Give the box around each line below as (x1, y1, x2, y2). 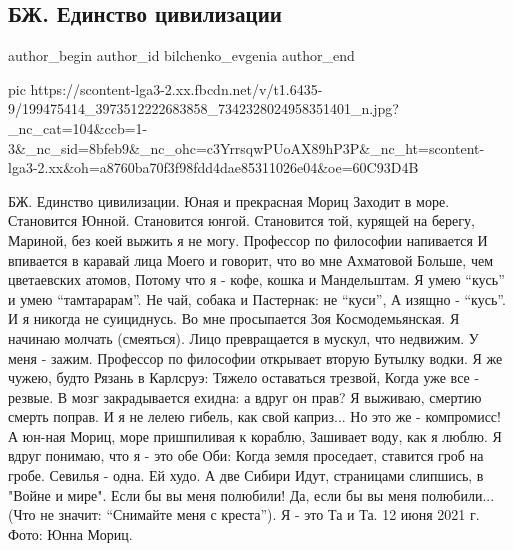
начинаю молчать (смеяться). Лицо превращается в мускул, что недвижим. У (8, 327, 479, 348)
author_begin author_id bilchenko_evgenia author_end (8, 45, 355, 66)
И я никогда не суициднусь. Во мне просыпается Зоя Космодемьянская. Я (8, 308, 460, 329)
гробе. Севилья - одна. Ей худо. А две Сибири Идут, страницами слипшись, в (8, 465, 484, 486)
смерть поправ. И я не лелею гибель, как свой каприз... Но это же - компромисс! (8, 406, 501, 427)
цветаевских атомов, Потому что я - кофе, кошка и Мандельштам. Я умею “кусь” (8, 269, 505, 290)
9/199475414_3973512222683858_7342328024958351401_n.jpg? (8, 98, 399, 119)
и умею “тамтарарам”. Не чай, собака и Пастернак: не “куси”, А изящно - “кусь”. (8, 288, 506, 309)
